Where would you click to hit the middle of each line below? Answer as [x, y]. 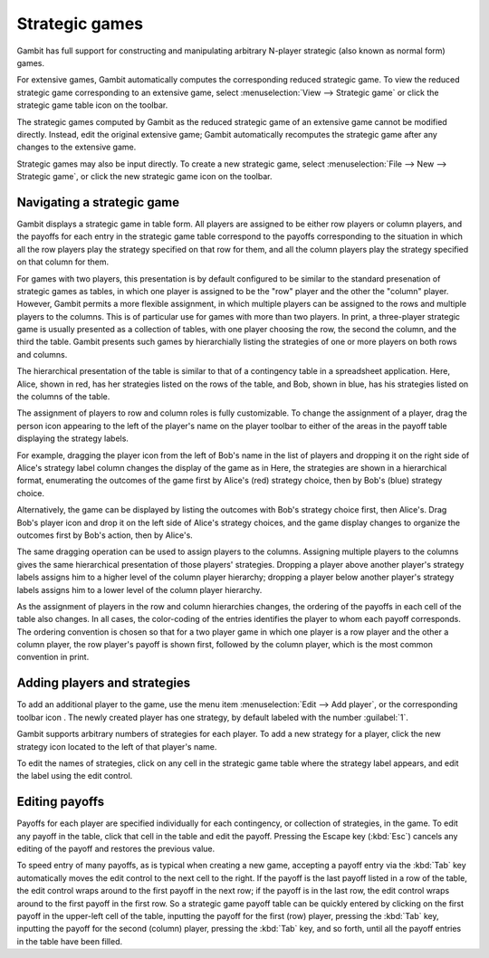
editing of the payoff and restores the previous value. [116, 849]
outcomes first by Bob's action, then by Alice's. [105, 535]
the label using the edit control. [75, 776]
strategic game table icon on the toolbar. [92, 105]
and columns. [42, 354]
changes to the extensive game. [77, 147]
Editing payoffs [61, 802]
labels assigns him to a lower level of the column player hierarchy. [139, 589]
